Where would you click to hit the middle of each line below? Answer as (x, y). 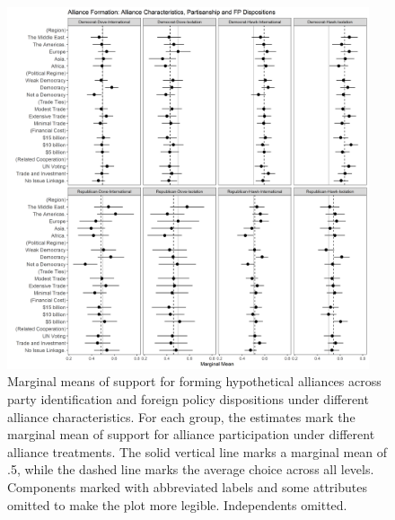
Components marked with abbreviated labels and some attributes (187, 486)
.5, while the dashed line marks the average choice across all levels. (191, 469)
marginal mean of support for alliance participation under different (191, 434)
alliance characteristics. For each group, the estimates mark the (181, 416)
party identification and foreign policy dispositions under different (188, 398)
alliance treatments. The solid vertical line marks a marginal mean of (197, 451)
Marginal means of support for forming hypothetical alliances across (194, 381)
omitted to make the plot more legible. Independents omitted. (177, 504)
